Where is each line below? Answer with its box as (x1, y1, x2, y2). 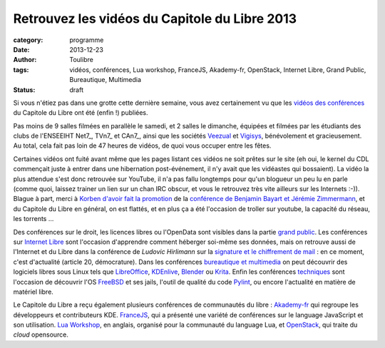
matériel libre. (13, 287, 53, 296)
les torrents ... (13, 215, 54, 223)
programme (69, 36, 104, 44)
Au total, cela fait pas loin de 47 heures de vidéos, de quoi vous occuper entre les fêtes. (13, 141, 272, 150)
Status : (13, 86, 36, 94)
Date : (13, 45, 30, 53)
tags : (13, 65, 29, 74)
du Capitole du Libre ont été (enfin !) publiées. (13, 108, 149, 117)
